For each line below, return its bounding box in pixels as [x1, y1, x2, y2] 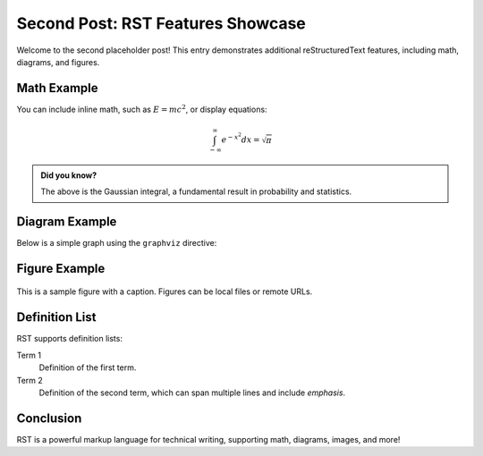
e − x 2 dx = [221, 131, 260, 145]
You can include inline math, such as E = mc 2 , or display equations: [16, 103, 267, 114]
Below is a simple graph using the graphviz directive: [16, 238, 217, 249]
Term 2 [16, 375, 44, 385]
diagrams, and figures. [16, 56, 100, 67]
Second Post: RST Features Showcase [16, 13, 306, 33]
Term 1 [16, 350, 42, 360]
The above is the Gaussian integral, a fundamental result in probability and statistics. [40, 186, 352, 197]
